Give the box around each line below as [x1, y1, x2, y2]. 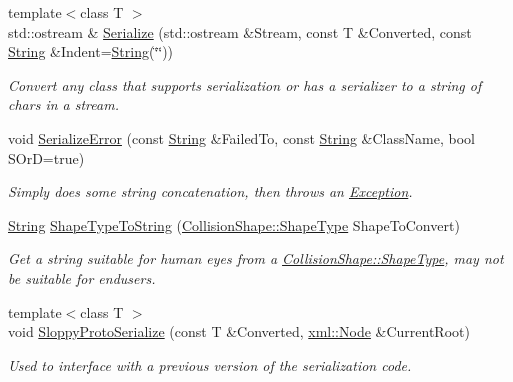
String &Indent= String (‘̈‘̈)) [8, 41, 174, 62]
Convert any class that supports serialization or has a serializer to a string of [8, 74, 482, 95]
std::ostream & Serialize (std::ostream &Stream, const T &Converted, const [8, 21, 472, 42]
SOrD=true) [8, 147, 85, 168]
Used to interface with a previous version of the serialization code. [8, 354, 412, 375]
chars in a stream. [8, 94, 119, 115]
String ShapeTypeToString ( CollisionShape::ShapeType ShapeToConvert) [8, 214, 460, 235]
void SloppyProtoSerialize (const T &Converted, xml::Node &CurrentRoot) [8, 321, 470, 342]
